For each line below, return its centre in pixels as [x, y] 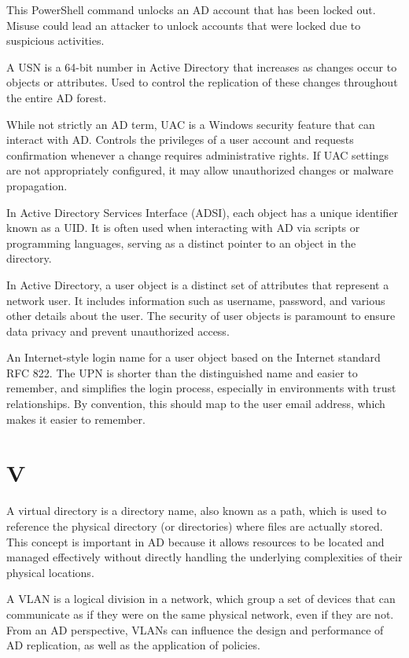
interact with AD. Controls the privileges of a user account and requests [180, 140]
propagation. [37, 185]
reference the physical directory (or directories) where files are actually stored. [195, 526]
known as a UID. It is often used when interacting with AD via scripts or [183, 228]
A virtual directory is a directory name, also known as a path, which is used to [197, 511]
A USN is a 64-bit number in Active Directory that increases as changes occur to [202, 66]
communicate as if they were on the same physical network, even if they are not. [200, 614]
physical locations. [50, 572]
